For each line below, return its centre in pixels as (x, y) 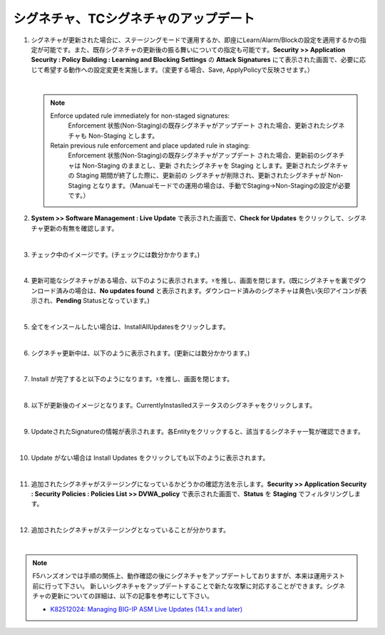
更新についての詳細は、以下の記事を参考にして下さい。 (132, 596)
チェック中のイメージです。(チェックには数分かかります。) (115, 254)
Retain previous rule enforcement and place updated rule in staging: (150, 145)
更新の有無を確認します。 (81, 228)
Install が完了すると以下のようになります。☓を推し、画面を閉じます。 (132, 379)
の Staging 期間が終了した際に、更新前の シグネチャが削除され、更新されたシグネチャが (197, 175)
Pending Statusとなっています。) (103, 301)
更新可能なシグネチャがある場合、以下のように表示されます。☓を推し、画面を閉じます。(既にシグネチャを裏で (192, 281)
